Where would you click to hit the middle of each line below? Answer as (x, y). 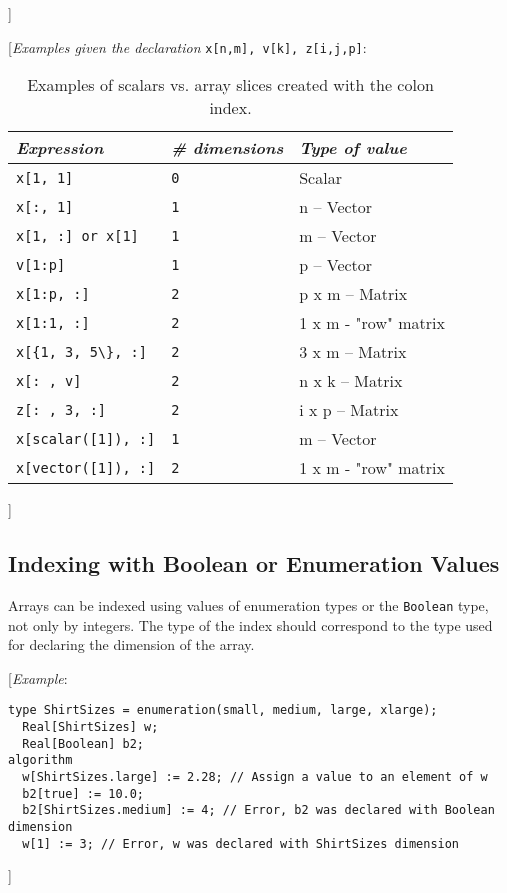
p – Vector (336, 265)
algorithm (40, 760)
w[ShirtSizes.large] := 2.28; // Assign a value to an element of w (255, 777)
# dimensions (227, 148)
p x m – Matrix (353, 294)
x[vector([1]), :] (86, 467)
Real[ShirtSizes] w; (90, 727)
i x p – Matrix (349, 410)
